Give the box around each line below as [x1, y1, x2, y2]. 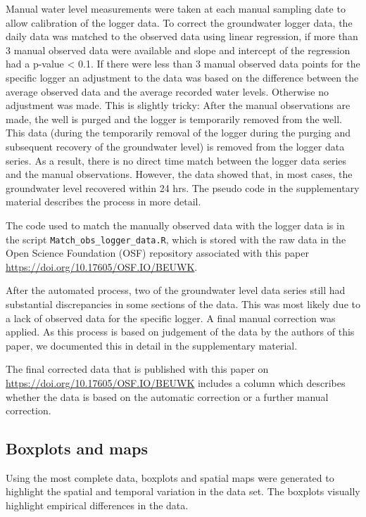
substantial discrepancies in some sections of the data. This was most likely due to [6, 296, 360, 311]
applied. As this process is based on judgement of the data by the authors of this [6, 324, 355, 339]
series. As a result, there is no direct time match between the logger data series [6, 153, 347, 167]
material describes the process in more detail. [6, 194, 201, 209]
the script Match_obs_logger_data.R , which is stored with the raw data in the [6, 231, 346, 246]
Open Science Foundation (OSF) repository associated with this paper [6, 245, 309, 260]
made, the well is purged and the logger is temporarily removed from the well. [6, 111, 342, 126]
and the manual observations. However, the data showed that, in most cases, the [6, 167, 353, 181]
